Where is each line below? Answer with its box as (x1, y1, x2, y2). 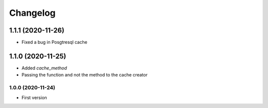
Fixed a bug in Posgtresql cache (21, 39, 88, 45)
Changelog (9, 7, 56, 18)
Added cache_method (21, 65, 67, 71)
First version (21, 94, 47, 101)
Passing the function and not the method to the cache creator (21, 72, 148, 78)
